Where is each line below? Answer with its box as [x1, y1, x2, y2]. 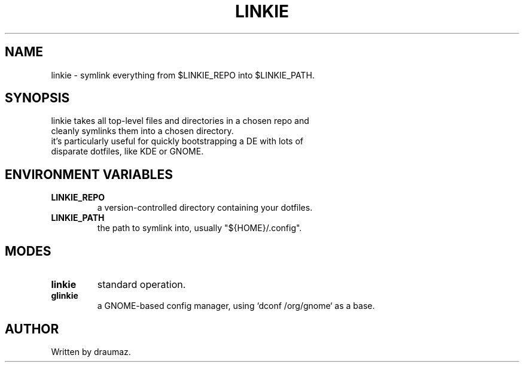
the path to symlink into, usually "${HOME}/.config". [97, 223, 302, 233]
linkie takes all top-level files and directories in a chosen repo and [51, 116, 309, 126]
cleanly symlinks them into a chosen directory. [51, 126, 234, 137]
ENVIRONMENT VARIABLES [5, 166, 173, 182]
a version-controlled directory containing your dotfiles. [97, 202, 313, 213]
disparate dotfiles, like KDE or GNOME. [51, 146, 204, 157]
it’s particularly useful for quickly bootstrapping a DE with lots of [51, 136, 304, 147]
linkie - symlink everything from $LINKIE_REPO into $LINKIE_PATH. [51, 69, 315, 80]
